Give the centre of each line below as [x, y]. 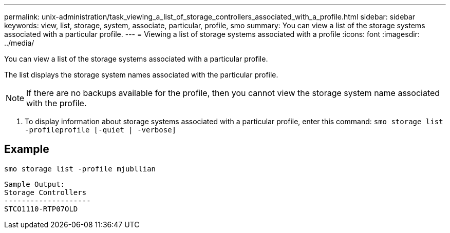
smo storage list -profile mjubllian [80, 169]
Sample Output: [35, 184]
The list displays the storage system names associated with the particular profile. [141, 75]
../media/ [19, 43]
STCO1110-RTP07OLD [41, 209]
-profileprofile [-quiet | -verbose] [101, 130]
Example [27, 149]
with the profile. [57, 103]
